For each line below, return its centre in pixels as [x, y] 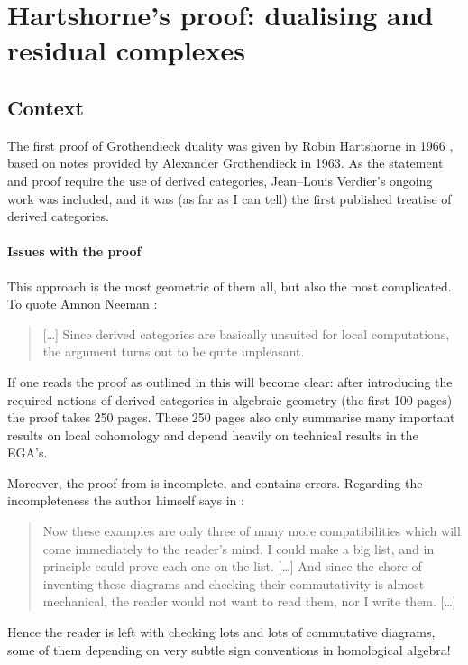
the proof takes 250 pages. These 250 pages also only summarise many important [231, 417]
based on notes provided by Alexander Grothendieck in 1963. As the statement [225, 163]
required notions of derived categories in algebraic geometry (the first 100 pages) [230, 399]
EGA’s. [28, 453]
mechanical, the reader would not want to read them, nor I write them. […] [249, 601]
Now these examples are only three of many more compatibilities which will [252, 531]
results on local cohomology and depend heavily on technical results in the [213, 434]
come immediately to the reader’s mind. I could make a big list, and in [239, 548]
